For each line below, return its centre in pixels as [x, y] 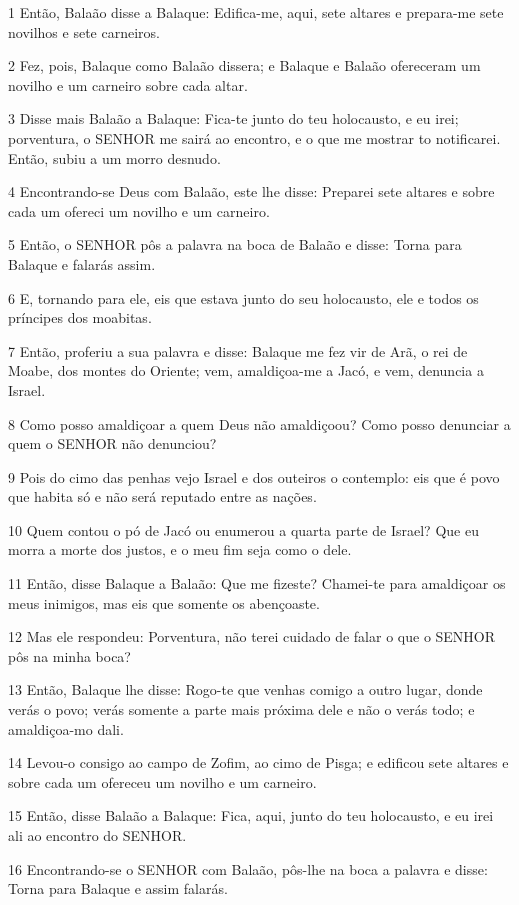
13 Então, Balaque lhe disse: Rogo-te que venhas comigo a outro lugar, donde [245, 689]
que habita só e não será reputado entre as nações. [162, 496]
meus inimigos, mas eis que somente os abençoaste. [164, 602]
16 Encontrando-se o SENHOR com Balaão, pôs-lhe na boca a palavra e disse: [248, 868]
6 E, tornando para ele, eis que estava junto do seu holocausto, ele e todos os [243, 297]
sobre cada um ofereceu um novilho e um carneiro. [162, 781]
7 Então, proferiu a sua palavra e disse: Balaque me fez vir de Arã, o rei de [238, 350]
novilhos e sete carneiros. [84, 31]
